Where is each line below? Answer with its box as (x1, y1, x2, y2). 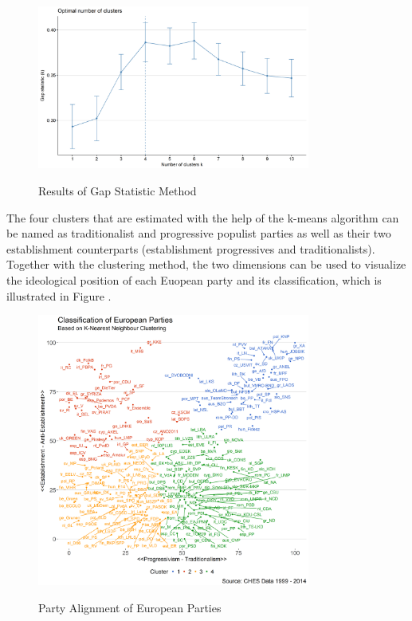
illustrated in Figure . (6, 287, 112, 304)
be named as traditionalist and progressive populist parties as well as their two (6, 225, 391, 242)
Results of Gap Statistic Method (38, 182, 197, 198)
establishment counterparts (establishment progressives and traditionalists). (6, 240, 375, 257)
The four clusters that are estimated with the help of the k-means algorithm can (6, 209, 399, 226)
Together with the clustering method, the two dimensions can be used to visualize (6, 256, 406, 273)
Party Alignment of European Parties (38, 599, 222, 615)
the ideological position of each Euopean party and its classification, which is (6, 271, 382, 288)
